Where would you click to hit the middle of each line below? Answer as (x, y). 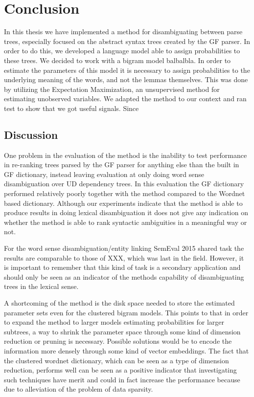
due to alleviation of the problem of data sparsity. (79, 389)
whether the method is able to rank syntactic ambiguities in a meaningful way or (126, 222)
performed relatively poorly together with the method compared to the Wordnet (125, 193)
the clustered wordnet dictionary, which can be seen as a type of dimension (116, 360)
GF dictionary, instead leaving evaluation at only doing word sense (104, 174)
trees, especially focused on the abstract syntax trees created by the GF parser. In (127, 41)
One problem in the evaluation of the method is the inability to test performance (126, 155)
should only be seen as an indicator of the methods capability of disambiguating (124, 276)
